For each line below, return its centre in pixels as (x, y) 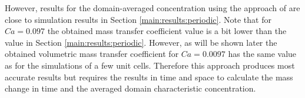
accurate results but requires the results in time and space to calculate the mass (149, 77)
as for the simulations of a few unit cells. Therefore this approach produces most (150, 65)
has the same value (262, 54)
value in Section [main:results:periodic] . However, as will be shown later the (141, 42)
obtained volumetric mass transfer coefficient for (92, 54)
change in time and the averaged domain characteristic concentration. (130, 88)
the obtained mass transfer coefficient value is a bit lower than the (167, 31)
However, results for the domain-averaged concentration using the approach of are (152, 8)
